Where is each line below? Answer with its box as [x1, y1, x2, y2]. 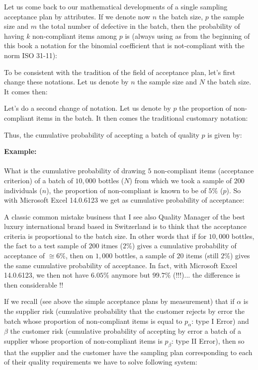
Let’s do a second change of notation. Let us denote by [4, 103, 171, 113]
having [4, 30, 24, 41]
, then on [66, 250, 93, 261]
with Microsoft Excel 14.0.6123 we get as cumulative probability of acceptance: [4, 195, 245, 205]
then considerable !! [4, 279, 64, 290]
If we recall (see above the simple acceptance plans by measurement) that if [4, 296, 235, 306]
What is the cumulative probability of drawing [4, 165, 146, 176]
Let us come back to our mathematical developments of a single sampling [4, 1, 228, 11]
